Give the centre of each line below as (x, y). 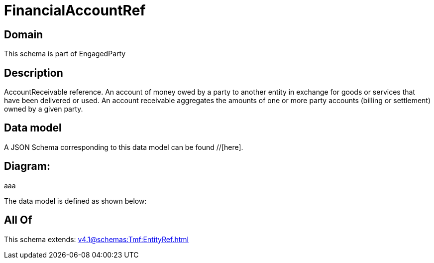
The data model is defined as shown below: (75, 201)
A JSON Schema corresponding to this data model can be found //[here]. (124, 147)
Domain (24, 34)
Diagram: (27, 166)
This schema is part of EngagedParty (65, 54)
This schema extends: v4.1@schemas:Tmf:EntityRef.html (96, 239)
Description (34, 73)
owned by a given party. (44, 109)
